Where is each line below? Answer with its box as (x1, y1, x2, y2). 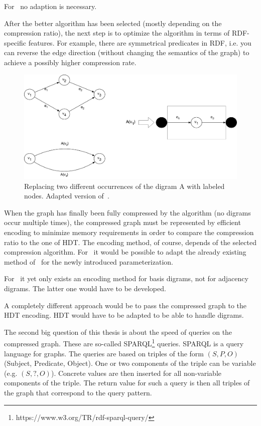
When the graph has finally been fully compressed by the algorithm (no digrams (4, 207, 251, 218)
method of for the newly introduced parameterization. (4, 256, 173, 267)
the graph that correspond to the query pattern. (4, 387, 152, 397)
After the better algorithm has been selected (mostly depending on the (4, 18, 222, 28)
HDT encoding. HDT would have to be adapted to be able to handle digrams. (4, 310, 244, 320)
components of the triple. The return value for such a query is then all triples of (4, 377, 250, 388)
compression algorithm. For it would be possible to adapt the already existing (4, 247, 246, 257)
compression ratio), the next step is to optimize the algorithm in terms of (4, 28, 230, 38)
